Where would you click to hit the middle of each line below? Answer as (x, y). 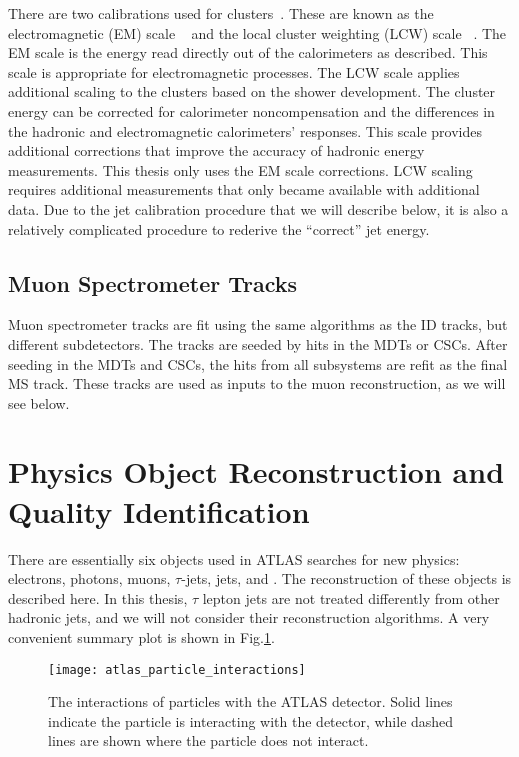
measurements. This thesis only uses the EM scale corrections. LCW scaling (240, 169)
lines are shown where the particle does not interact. (208, 740)
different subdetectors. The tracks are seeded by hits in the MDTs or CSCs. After (258, 343)
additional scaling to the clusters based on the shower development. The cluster (252, 91)
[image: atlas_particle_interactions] (177, 669)
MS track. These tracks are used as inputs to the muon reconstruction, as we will (257, 383)
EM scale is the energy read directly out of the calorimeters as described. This (248, 52)
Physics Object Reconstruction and (256, 471)
